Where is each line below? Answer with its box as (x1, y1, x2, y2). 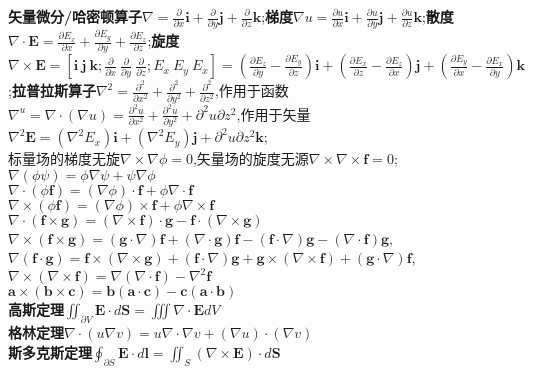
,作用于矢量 (236, 103, 311, 124)
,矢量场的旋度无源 (192, 148, 309, 169)
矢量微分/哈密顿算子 (8, 6, 143, 26)
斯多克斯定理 (8, 341, 92, 362)
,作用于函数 (214, 80, 289, 101)
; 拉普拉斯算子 (8, 80, 96, 101)
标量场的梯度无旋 (8, 148, 120, 169)
